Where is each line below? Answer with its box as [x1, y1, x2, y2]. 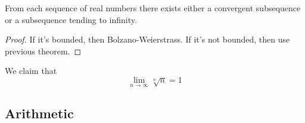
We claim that [5, 64, 57, 77]
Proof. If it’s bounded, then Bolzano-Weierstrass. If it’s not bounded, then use [5, 33, 290, 46]
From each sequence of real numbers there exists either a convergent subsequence [5, 2, 301, 14]
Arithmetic [5, 103, 74, 122]
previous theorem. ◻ [5, 44, 82, 57]
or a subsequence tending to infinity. [5, 13, 137, 25]
